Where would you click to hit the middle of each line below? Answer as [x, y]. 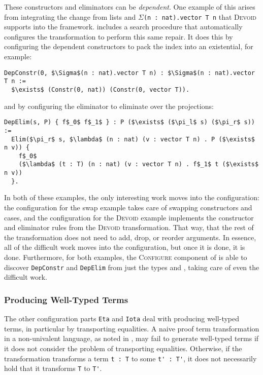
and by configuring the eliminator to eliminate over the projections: [109, 106]
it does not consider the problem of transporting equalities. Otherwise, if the [123, 348]
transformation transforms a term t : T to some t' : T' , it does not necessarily [130, 358]
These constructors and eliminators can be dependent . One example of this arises [130, 7]
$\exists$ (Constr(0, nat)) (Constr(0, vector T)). [101, 89]
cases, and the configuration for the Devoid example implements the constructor [129, 217]
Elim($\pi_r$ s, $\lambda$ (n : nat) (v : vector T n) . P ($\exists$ [133, 139]
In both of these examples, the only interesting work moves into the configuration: [132, 197]
